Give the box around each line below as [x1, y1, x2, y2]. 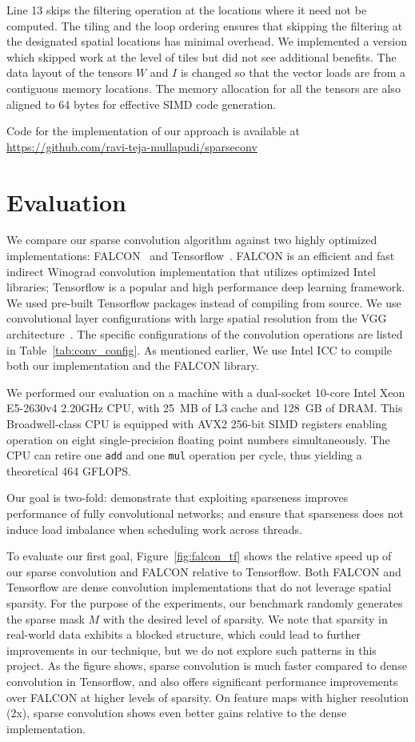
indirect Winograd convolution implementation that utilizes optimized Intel [6, 263, 376, 279]
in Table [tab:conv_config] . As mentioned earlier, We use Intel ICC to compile [6, 341, 393, 358]
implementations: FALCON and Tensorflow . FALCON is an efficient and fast [6, 247, 395, 264]
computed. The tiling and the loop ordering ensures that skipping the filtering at [6, 17, 403, 34]
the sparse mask [6, 610, 85, 627]
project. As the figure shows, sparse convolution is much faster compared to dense [6, 657, 407, 674]
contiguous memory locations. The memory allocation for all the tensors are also [6, 79, 401, 96]
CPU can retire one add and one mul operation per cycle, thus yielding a [6, 447, 362, 463]
